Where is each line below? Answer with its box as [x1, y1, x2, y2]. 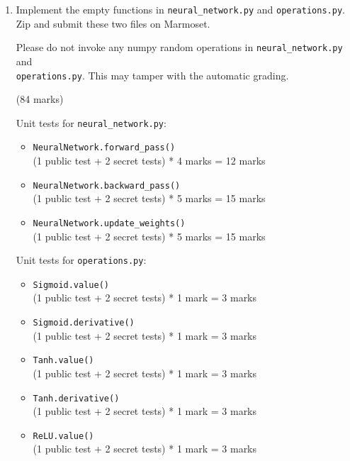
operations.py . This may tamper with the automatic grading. [16, 67, 289, 82]
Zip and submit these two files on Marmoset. [16, 16, 210, 30]
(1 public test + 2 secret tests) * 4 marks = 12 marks [33, 153, 266, 168]
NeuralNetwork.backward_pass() [33, 180, 181, 191]
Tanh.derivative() [33, 393, 120, 404]
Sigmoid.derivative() [33, 318, 135, 328]
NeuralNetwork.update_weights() [33, 218, 186, 228]
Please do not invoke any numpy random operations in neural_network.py [16, 40, 343, 55]
